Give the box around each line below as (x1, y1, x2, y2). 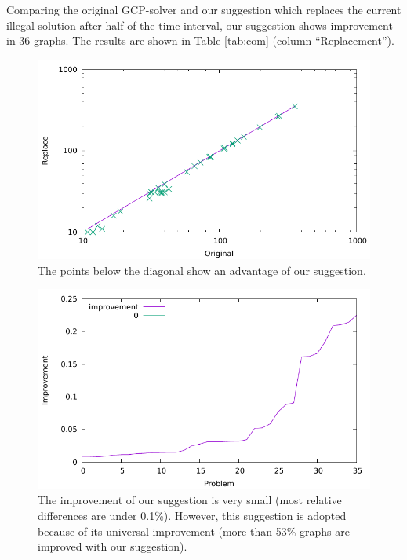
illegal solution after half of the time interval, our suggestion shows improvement (6, 16, 393, 33)
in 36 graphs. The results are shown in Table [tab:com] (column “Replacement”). (6, 32, 394, 49)
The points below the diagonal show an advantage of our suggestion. (38, 262, 366, 278)
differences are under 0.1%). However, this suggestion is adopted (38, 507, 347, 523)
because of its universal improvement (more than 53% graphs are (38, 522, 350, 539)
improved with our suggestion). (38, 538, 187, 555)
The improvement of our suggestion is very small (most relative (38, 492, 342, 508)
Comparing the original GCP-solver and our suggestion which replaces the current (6, 2, 402, 17)
